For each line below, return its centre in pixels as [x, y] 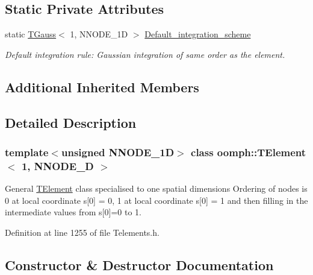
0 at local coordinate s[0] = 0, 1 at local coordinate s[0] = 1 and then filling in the [156, 200]
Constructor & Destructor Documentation [139, 264]
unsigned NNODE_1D [118, 152]
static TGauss [31, 34]
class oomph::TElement [249, 152]
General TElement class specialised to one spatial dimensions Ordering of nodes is [156, 188]
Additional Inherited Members [102, 87]
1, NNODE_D [57, 166]
